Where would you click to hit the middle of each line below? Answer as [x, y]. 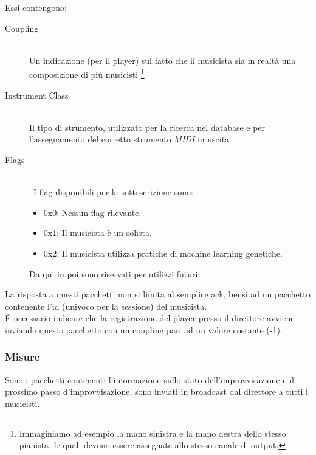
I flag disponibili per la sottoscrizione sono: [113, 192]
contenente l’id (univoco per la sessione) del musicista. [106, 306]
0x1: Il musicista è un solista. [98, 233]
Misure [22, 357]
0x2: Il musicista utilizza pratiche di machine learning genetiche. [163, 253]
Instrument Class [37, 95]
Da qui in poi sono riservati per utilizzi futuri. [115, 273]
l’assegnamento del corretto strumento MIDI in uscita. [131, 139]
